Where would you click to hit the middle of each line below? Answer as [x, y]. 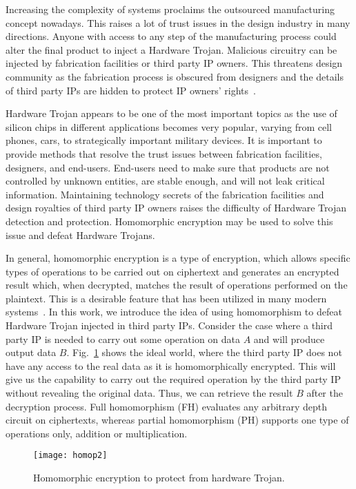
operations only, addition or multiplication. [97, 433]
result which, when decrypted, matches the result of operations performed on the [177, 285]
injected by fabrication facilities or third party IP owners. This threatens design [174, 63]
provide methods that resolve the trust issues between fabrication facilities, [164, 153]
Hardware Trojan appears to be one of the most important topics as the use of [171, 113]
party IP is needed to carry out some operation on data [123, 339]
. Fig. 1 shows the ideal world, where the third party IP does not [204, 352]
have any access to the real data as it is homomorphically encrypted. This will [171, 365]
